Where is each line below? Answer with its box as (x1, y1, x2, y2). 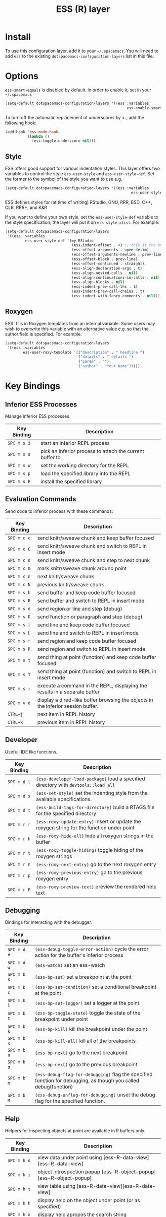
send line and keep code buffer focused (37, 621, 130, 628)
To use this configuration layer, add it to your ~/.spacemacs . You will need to (5, 48, 159, 54)
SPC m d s (7, 793, 31, 799)
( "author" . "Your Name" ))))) (78, 364, 140, 369)
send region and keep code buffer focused (37, 637, 137, 644)
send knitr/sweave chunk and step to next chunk (37, 557, 150, 564)
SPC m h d (7, 1158, 31, 1163)
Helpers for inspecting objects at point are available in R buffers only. (5, 1128, 146, 1134)
